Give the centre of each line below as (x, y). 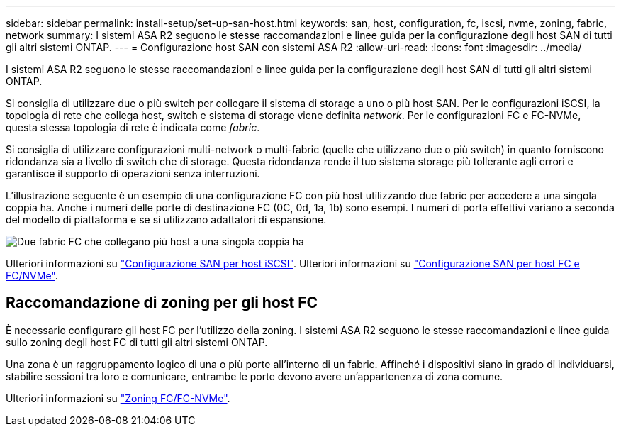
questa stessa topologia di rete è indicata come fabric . (133, 127)
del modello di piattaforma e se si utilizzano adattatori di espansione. (166, 220)
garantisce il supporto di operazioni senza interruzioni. (133, 173)
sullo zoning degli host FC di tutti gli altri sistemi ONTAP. (137, 342)
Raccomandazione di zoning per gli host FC (162, 303)
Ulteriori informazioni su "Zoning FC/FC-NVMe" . (118, 398)
